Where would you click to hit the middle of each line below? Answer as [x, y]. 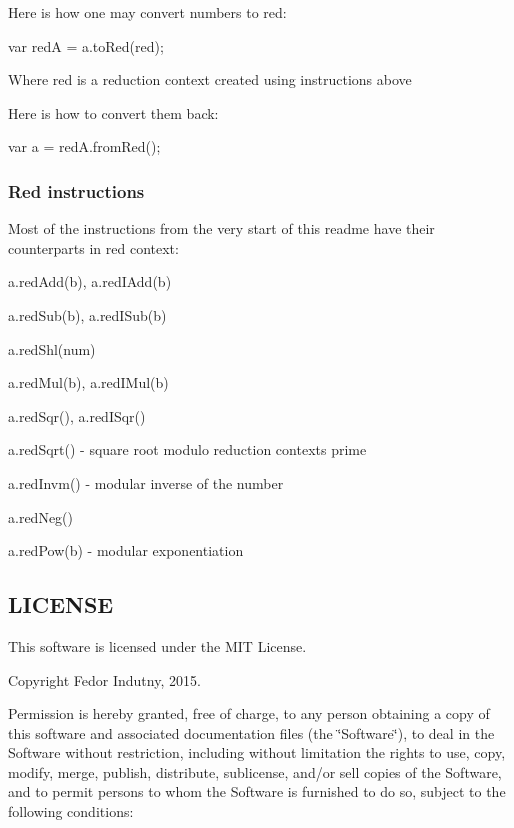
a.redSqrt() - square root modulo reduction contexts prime [187, 449]
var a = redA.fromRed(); [84, 146]
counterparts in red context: [93, 247]
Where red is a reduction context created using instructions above [210, 79]
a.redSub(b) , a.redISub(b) [87, 314]
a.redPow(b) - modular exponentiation [126, 550]
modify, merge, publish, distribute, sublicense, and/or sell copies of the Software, [255, 771]
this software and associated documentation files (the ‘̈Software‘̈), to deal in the [251, 732]
